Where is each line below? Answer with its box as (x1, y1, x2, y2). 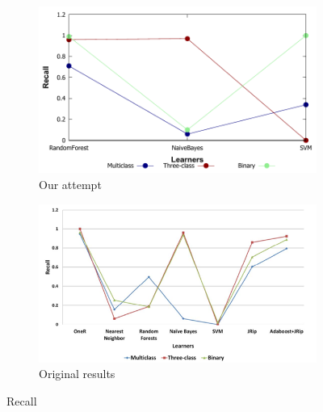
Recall (6, 392, 37, 409)
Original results (39, 365, 115, 382)
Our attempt (39, 175, 102, 192)
